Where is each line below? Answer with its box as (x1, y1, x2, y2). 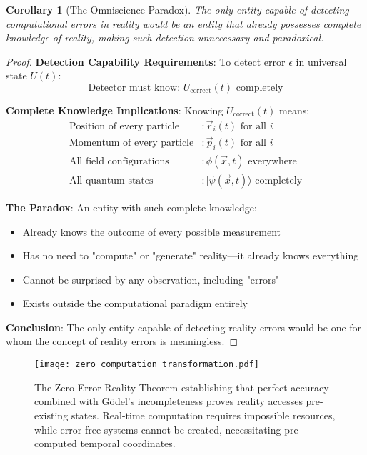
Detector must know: (88, 82, 181, 93)
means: (279, 102, 310, 117)
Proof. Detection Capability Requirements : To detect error (6, 54, 286, 69)
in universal (296, 54, 347, 69)
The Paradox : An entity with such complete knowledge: (6, 199, 257, 214)
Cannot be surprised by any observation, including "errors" (22, 271, 280, 286)
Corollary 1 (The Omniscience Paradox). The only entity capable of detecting (6, 2, 349, 16)
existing (34, 407, 69, 422)
